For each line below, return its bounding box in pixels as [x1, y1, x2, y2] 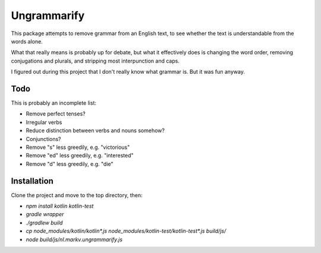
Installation [11, 176, 53, 186]
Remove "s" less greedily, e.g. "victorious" [26, 143, 130, 151]
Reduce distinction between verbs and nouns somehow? [26, 127, 165, 134]
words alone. [11, 38, 43, 45]
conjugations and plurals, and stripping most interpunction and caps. [11, 57, 180, 64]
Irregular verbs [26, 118, 62, 126]
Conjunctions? [26, 135, 62, 142]
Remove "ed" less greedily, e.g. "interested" [26, 152, 134, 159]
